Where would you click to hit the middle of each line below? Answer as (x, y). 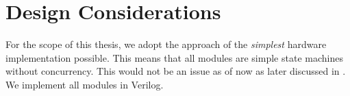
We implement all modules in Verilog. (85, 84)
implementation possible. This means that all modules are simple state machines (174, 57)
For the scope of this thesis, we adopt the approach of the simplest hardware (166, 44)
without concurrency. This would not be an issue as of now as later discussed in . (176, 71)
